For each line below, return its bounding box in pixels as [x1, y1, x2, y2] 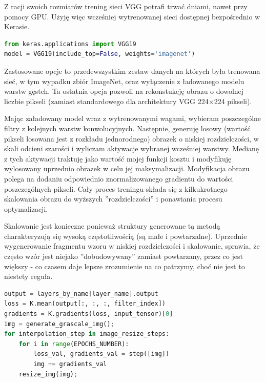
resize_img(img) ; [18, 370, 78, 378]
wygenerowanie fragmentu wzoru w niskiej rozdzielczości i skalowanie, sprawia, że [4, 240, 260, 251]
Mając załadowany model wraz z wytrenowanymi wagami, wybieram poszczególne [4, 113, 261, 124]
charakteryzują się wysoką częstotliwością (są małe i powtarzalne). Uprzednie [4, 230, 247, 241]
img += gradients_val [33, 360, 107, 368]
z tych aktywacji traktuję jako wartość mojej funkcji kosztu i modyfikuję [4, 153, 232, 164]
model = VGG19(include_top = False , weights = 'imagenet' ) [4, 50, 195, 58]
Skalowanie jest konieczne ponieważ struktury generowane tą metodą [4, 220, 220, 231]
